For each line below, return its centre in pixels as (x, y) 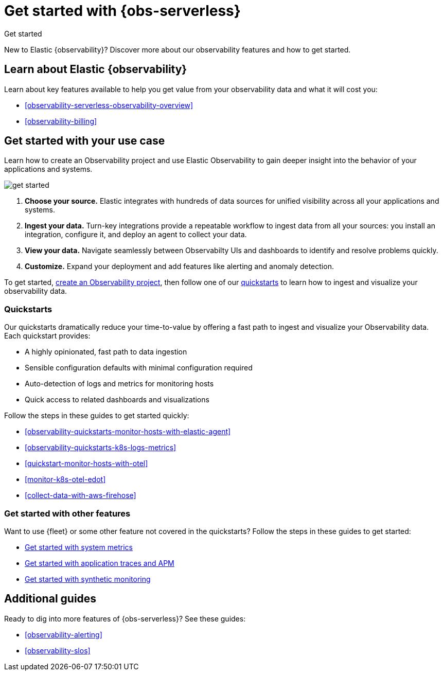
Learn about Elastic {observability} (96, 69)
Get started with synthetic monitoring (88, 579)
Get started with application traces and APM (100, 563)
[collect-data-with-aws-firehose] (81, 495)
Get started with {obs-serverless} (122, 11)
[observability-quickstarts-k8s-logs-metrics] (101, 448)
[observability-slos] (58, 650)
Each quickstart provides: (47, 336)
